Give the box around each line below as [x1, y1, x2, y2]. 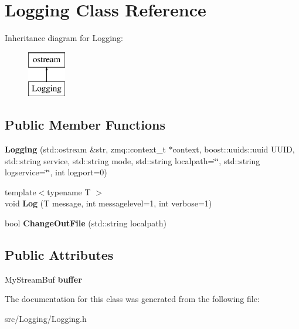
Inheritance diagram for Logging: [5, 32, 123, 44]
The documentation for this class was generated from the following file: [5, 293, 260, 305]
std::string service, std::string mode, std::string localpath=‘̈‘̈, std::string [5, 154, 260, 167]
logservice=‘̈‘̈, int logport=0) [5, 166, 107, 178]
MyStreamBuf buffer [5, 273, 82, 285]
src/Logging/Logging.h [5, 313, 87, 325]
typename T [47, 185, 91, 198]
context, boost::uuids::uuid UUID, [172, 143, 295, 155]
